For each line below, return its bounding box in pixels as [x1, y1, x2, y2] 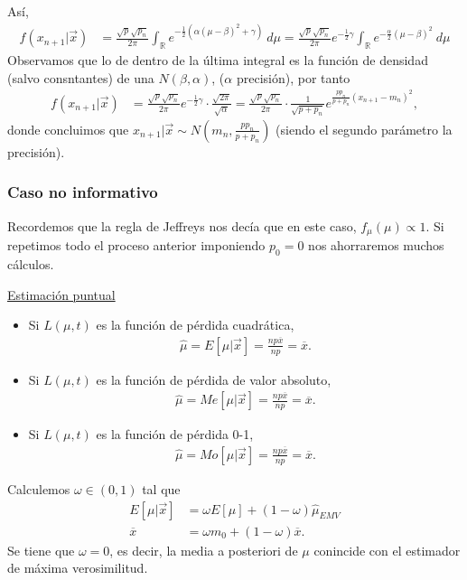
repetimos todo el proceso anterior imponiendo [7, 236, 266, 255]
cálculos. [7, 254, 54, 273]
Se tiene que [7, 540, 75, 559]
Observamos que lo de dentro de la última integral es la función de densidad [7, 50, 428, 69]
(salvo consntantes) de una [7, 68, 154, 87]
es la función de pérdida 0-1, [96, 425, 254, 444]
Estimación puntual [7, 285, 116, 304]
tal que [142, 479, 181, 498]
